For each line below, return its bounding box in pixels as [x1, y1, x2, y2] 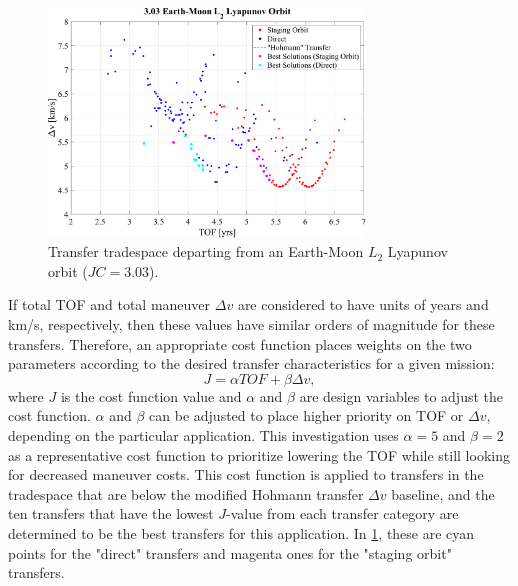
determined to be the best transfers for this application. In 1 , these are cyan [8, 523, 475, 544]
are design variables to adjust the [299, 385, 503, 406]
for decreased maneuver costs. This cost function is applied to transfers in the [8, 464, 484, 485]
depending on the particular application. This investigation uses [8, 425, 399, 446]
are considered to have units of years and [237, 294, 489, 315]
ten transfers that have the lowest [8, 503, 214, 524]
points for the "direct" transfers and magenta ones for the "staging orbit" [8, 542, 452, 563]
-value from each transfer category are [226, 503, 459, 524]
